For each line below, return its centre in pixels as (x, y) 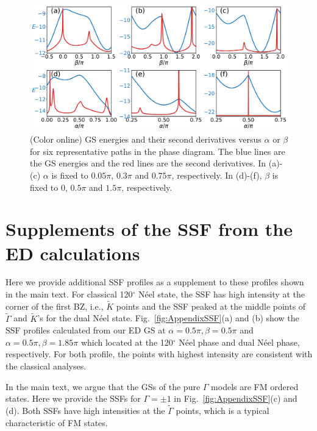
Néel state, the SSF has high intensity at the (221, 294)
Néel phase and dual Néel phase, (239, 342)
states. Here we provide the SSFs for (73, 398)
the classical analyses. (46, 366)
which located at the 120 (127, 342)
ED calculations (73, 253)
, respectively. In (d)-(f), (217, 175)
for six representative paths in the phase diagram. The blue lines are (158, 151)
